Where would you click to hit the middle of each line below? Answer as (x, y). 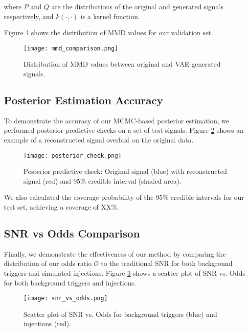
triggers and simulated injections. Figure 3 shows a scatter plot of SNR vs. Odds (125, 273)
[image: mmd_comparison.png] (71, 48)
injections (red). (47, 323)
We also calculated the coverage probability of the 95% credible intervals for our (124, 197)
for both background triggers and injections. (70, 282)
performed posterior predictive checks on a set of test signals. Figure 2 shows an (124, 130)
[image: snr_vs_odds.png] (66, 298)
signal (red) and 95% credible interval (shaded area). (102, 180)
